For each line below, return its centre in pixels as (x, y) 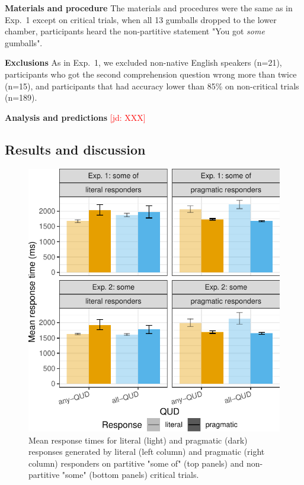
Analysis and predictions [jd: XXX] (75, 117)
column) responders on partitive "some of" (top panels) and (136, 463)
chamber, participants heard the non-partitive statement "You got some (135, 31)
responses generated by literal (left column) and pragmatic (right (147, 452)
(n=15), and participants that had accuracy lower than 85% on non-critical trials (152, 86)
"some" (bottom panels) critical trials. (130, 475)
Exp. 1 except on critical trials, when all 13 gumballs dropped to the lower (141, 19)
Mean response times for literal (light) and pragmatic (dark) (138, 440)
